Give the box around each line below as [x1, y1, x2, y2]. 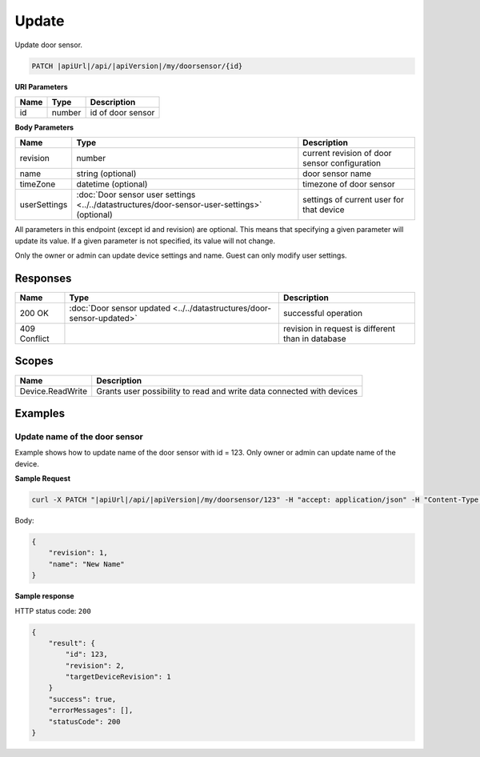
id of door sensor [90, 106, 155, 118]
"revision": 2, [65, 661, 126, 670]
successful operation [282, 307, 363, 318]
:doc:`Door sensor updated [69, 302, 171, 314]
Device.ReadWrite [19, 385, 88, 396]
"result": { [48, 639, 96, 647]
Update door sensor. [14, 40, 83, 50]
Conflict [19, 333, 50, 344]
